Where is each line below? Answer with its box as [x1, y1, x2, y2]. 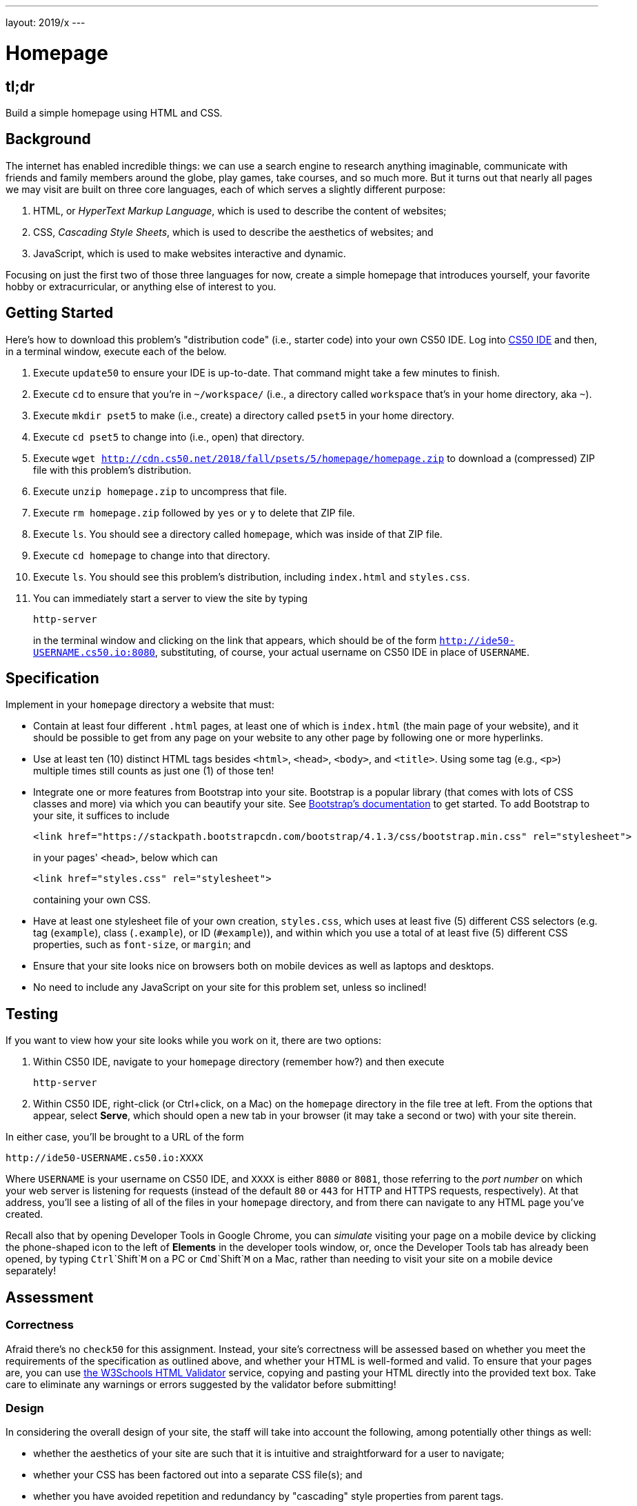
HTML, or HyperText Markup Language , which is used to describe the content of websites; [33, 204, 447, 217]
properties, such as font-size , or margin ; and [33, 938, 251, 951]
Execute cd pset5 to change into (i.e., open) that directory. [33, 430, 305, 443]
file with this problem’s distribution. [33, 463, 192, 476]
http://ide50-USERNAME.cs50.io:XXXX [6, 1152, 203, 1164]
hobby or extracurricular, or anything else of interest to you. [6, 280, 276, 292]
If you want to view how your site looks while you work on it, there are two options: [6, 1034, 381, 1047]
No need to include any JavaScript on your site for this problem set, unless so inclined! [33, 981, 427, 994]
